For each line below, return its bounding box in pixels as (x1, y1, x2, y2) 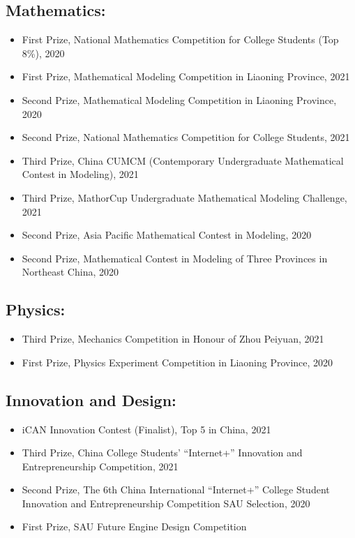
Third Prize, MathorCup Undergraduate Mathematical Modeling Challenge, (22, 190, 347, 204)
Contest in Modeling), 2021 (22, 167, 139, 181)
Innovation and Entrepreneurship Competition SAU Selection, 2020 (22, 495, 310, 510)
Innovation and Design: (6, 389, 176, 410)
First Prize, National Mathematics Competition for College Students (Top (22, 32, 339, 47)
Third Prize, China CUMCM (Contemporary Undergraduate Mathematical (22, 153, 344, 167)
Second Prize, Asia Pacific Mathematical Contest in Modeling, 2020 (22, 227, 312, 242)
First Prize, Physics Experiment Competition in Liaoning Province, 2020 (22, 354, 333, 369)
